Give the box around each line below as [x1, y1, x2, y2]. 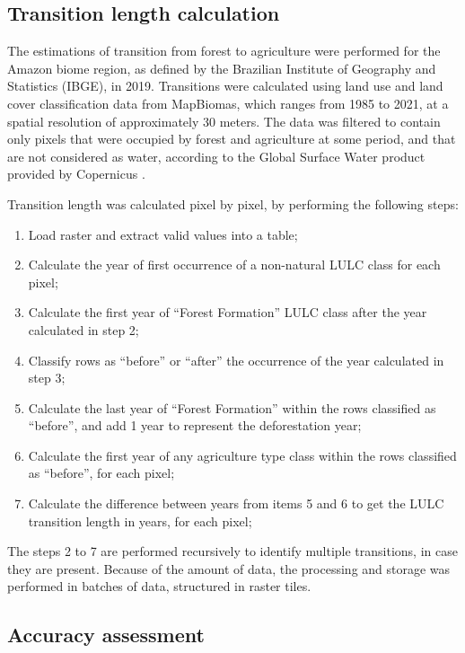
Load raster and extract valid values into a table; [28, 225, 298, 243]
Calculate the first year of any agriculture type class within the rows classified [28, 446, 457, 464]
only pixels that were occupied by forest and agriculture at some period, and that [7, 129, 456, 148]
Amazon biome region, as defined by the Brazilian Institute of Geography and [7, 58, 436, 77]
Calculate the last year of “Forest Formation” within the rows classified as [28, 398, 436, 417]
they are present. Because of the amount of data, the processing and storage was [7, 559, 451, 578]
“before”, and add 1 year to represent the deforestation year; [28, 416, 362, 435]
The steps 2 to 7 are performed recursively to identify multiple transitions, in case [7, 542, 458, 560]
